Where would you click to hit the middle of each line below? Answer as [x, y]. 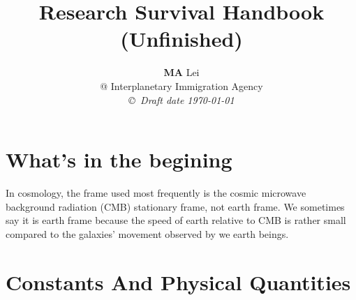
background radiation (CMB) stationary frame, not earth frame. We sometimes [175, 206]
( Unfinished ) [181, 39]
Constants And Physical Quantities [178, 282]
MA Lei [181, 72]
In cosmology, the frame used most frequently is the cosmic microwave [156, 193]
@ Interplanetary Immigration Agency [181, 85]
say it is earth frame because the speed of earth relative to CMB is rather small [176, 220]
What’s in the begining [119, 159]
